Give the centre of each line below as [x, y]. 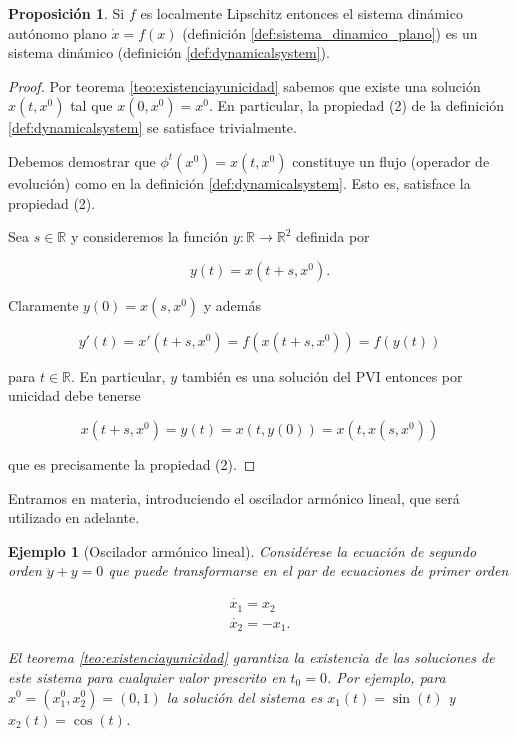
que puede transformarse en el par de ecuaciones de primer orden [308, 570]
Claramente [43, 304]
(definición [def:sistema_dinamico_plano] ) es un [330, 32]
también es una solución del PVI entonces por [322, 375]
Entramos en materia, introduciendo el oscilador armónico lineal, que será [234, 497]
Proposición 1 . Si [66, 13]
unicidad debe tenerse [74, 395]
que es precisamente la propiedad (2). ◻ [132, 463]
